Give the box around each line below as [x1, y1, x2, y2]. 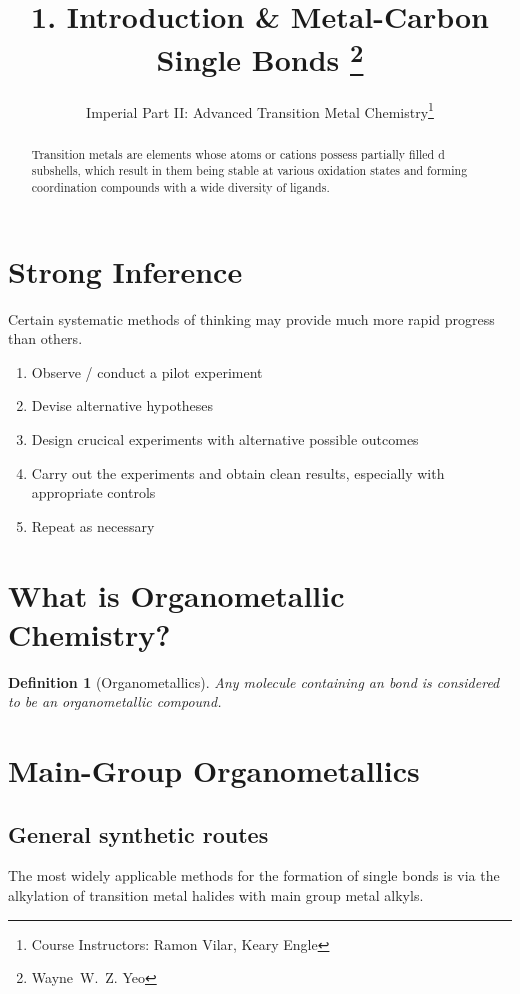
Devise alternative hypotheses [31, 395, 214, 416]
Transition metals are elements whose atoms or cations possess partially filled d [31, 145, 445, 162]
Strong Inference [8, 250, 243, 291]
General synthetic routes [8, 818, 269, 849]
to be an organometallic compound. [8, 691, 222, 712]
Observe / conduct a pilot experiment [31, 361, 263, 382]
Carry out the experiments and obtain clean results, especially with [31, 462, 445, 483]
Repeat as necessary [31, 515, 155, 536]
